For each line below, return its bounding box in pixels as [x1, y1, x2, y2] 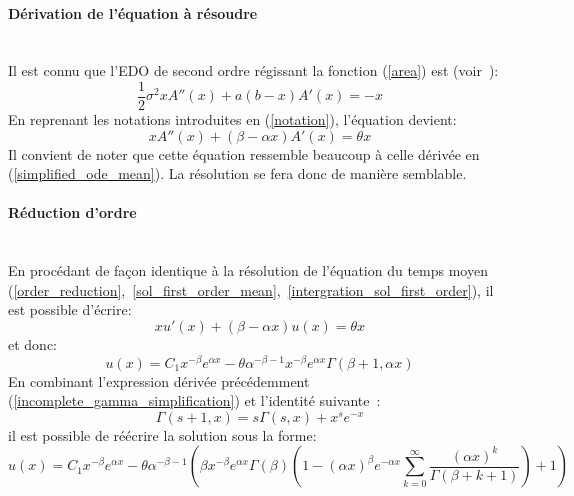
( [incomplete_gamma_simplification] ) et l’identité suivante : [8, 390, 381, 411]
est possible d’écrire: [8, 299, 132, 320]
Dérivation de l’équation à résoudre [8, 2, 258, 23]
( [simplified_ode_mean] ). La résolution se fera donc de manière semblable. [8, 163, 467, 184]
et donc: [8, 334, 57, 354]
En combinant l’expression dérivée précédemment [8, 370, 310, 391]
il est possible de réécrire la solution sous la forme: [8, 424, 317, 445]
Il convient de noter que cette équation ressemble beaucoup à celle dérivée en [8, 143, 480, 164]
